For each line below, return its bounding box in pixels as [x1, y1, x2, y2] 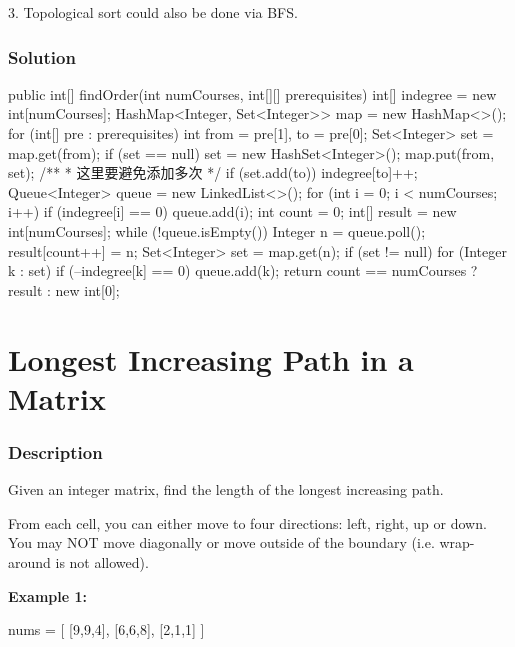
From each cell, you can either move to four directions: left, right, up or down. [8, 512, 487, 533]
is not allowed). [55, 551, 149, 572]
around [8, 551, 51, 572]
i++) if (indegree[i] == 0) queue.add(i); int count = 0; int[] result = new [8, 201, 457, 222]
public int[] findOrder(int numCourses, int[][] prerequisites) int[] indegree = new [8, 83, 497, 104]
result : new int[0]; [8, 279, 120, 300]
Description [8, 439, 103, 464]
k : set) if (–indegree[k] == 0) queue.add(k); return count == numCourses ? [8, 260, 478, 281]
